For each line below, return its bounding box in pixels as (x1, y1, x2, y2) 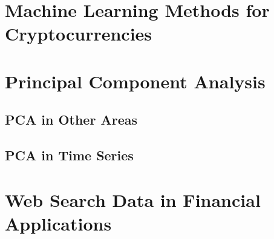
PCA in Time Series (5, 146, 134, 165)
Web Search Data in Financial (5, 187, 261, 212)
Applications (5, 211, 112, 235)
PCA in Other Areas (5, 110, 137, 129)
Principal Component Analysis (5, 68, 266, 93)
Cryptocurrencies (5, 21, 152, 46)
